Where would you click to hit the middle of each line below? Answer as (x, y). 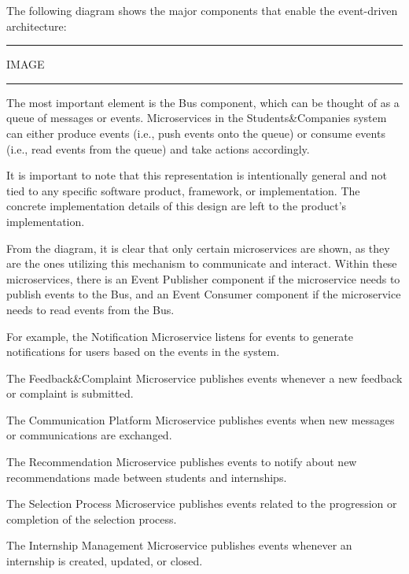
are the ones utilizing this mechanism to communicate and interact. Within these (202, 263)
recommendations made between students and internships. (147, 477)
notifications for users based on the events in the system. (143, 352)
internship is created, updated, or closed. (105, 561)
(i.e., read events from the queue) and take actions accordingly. (158, 148)
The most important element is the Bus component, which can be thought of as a (203, 102)
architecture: (37, 26)
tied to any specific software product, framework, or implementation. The (183, 190)
